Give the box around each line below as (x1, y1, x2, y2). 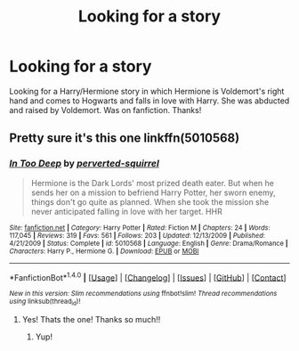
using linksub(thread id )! (9, 297, 81, 307)
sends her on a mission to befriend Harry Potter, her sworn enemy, (30, 187, 276, 198)
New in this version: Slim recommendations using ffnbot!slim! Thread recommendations (9, 290, 278, 298)
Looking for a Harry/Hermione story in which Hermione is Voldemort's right (9, 86, 285, 96)
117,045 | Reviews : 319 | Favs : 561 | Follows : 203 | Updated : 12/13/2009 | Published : (9, 231, 265, 240)
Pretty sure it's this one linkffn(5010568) (9, 131, 240, 146)
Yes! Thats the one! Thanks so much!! (21, 314, 161, 324)
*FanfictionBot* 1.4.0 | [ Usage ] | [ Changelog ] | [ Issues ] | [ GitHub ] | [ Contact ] (9, 270, 287, 282)
